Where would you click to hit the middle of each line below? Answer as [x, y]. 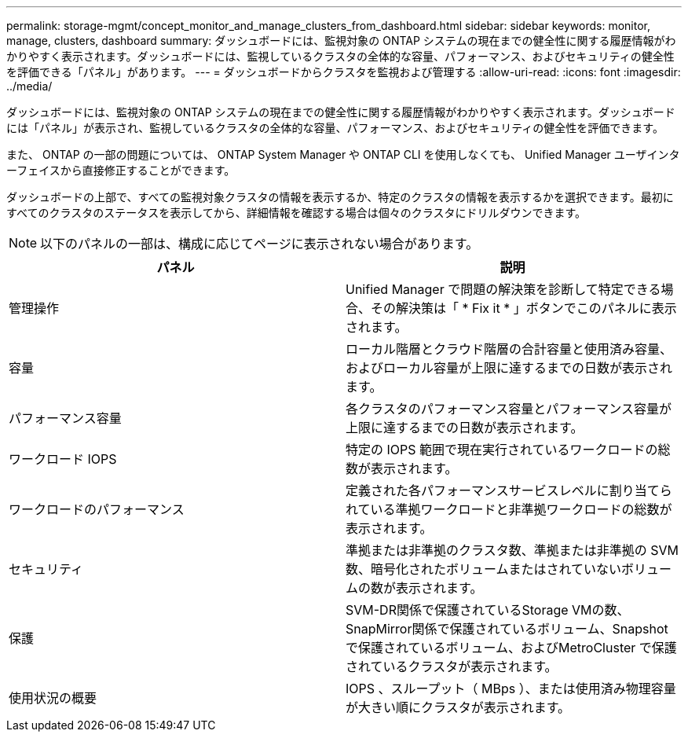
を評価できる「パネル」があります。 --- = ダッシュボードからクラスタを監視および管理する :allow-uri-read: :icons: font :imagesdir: [344, 72]
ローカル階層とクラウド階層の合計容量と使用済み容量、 [509, 349]
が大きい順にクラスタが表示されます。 [458, 707]
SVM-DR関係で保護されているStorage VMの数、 [488, 610]
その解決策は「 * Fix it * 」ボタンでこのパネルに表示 [524, 308]
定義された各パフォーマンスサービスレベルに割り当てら [509, 490]
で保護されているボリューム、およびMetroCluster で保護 [511, 648]
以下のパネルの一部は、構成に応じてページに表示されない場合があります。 [260, 244]
